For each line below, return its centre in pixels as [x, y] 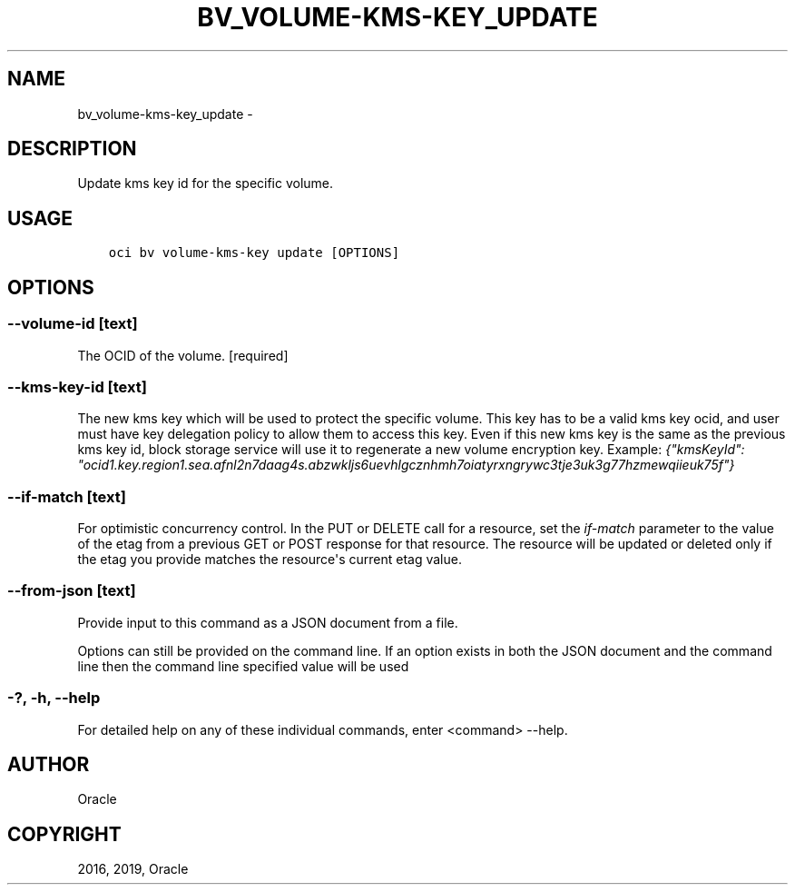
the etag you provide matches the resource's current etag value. [270, 559]
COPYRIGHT [64, 834]
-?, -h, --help [54, 698]
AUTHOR [49, 764]
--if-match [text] [67, 496]
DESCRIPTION [72, 149]
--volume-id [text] [73, 324]
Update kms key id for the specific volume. [206, 183]
